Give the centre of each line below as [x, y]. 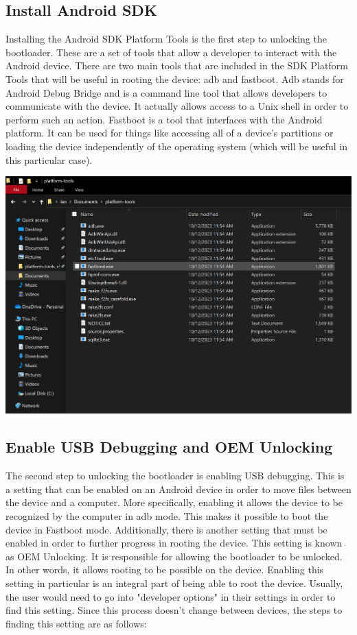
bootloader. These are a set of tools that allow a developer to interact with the [171, 52]
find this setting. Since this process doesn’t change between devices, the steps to [174, 610]
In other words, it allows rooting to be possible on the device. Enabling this [165, 570]
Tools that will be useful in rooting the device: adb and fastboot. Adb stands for [175, 79]
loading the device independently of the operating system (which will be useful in [177, 146]
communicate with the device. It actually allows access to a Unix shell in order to [177, 106]
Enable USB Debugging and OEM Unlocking [169, 447]
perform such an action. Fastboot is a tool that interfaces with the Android [164, 119]
